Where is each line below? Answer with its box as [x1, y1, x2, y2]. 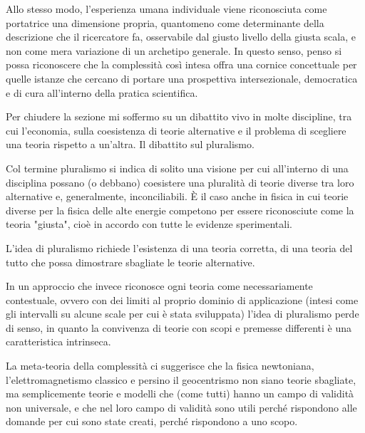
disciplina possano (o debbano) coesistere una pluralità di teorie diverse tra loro [6, 174, 354, 189]
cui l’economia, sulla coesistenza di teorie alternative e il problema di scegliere [6, 122, 346, 137]
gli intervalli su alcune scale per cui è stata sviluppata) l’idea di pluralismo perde [6, 306, 359, 321]
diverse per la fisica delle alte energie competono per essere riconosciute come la [6, 202, 354, 217]
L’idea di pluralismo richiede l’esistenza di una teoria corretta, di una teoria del [6, 240, 353, 255]
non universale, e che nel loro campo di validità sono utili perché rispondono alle [6, 400, 357, 414]
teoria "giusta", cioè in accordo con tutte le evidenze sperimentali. [6, 216, 292, 231]
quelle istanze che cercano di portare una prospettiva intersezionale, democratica [6, 71, 358, 85]
